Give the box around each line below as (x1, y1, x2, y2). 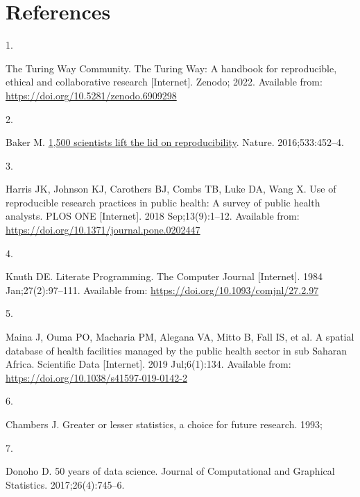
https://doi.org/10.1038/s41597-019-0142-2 (6, 370, 187, 384)
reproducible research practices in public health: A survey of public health (6, 195, 320, 209)
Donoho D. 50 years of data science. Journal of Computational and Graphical (6, 464, 335, 478)
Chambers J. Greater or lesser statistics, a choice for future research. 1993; (6, 417, 323, 431)
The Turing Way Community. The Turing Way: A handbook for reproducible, (6, 60, 337, 75)
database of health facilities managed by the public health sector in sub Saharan (6, 343, 347, 357)
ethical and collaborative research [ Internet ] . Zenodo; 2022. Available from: (6, 74, 323, 89)
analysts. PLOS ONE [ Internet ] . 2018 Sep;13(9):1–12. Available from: (6, 209, 300, 223)
